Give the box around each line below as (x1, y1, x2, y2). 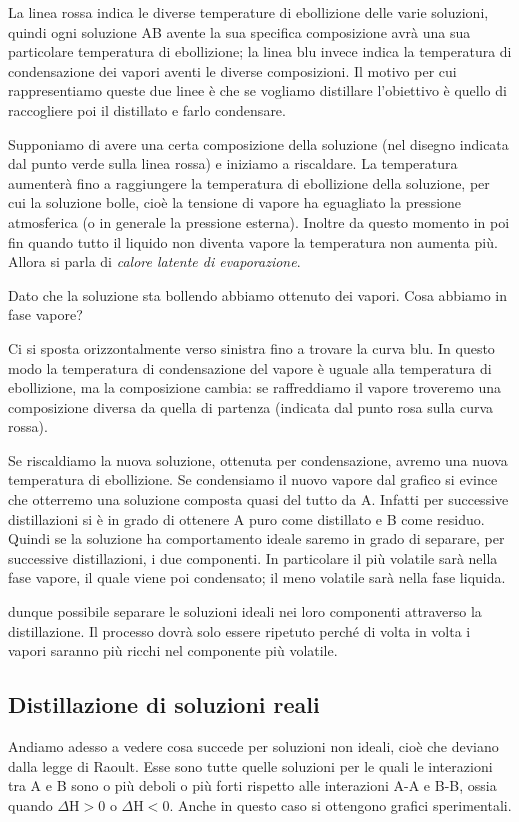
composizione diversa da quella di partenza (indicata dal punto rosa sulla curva (8, 396, 494, 417)
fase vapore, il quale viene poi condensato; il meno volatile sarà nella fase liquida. (8, 567, 506, 588)
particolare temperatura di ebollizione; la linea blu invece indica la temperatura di (8, 41, 512, 62)
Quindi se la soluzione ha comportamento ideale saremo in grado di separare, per (8, 528, 505, 549)
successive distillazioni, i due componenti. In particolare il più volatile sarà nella (8, 547, 498, 568)
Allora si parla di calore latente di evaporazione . (8, 251, 301, 272)
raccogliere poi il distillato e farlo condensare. (8, 99, 286, 120)
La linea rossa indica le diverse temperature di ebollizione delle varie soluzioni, (8, 2, 489, 22)
